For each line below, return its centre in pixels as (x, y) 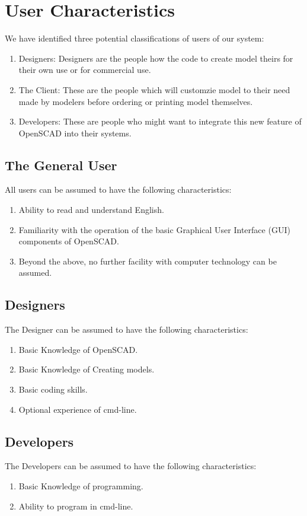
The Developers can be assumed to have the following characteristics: (131, 466)
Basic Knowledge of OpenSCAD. (78, 349)
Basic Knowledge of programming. (81, 486)
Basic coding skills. (53, 389)
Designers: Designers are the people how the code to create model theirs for (156, 58)
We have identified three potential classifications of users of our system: (135, 38)
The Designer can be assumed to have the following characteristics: (127, 329)
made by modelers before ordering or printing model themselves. (136, 101)
